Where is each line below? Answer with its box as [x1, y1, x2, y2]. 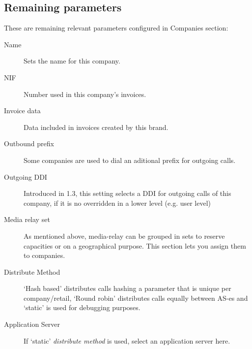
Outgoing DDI [4, 171, 47, 182]
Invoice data [4, 105, 41, 116]
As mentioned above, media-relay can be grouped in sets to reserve [24, 230, 225, 241]
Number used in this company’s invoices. [24, 89, 146, 99]
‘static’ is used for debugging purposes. [24, 302, 140, 313]
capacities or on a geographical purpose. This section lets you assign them [24, 240, 246, 251]
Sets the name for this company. [24, 56, 120, 66]
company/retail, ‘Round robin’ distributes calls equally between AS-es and [24, 292, 248, 303]
